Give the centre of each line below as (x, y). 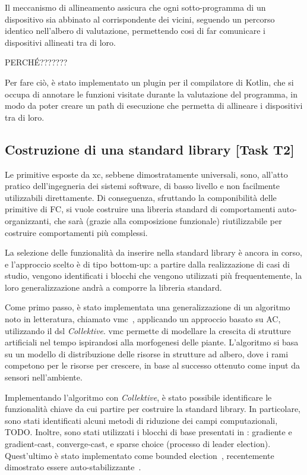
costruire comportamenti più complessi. (76, 232)
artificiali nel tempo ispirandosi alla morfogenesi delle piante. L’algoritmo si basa (152, 342)
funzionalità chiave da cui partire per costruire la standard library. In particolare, (153, 409)
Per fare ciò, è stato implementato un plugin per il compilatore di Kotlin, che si (149, 82)
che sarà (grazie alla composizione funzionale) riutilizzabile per (168, 220)
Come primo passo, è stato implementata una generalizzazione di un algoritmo (148, 307)
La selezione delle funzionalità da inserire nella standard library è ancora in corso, (153, 252)
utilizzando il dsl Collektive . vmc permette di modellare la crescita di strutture (148, 330)
